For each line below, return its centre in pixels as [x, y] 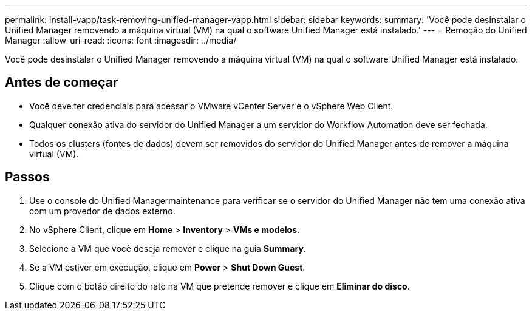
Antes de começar [62, 83]
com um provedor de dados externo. [102, 211]
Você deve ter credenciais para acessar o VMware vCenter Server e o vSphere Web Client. [211, 106]
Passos [27, 177]
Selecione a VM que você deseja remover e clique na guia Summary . [168, 248]
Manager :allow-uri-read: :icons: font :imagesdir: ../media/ [121, 40]
